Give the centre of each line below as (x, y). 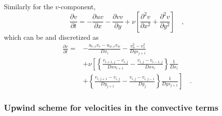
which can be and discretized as (51, 37)
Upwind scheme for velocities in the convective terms (111, 107)
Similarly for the (29, 6)
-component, (77, 6)
